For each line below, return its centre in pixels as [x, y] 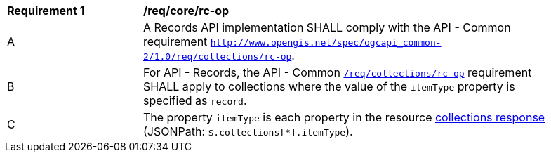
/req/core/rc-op [186, 11]
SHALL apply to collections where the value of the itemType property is [329, 86]
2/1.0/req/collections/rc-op [218, 57]
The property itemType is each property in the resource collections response [344, 117]
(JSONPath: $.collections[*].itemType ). [248, 131]
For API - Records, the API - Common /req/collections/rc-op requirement [338, 72]
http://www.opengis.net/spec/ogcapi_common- [326, 42]
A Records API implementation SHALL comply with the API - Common [327, 27]
